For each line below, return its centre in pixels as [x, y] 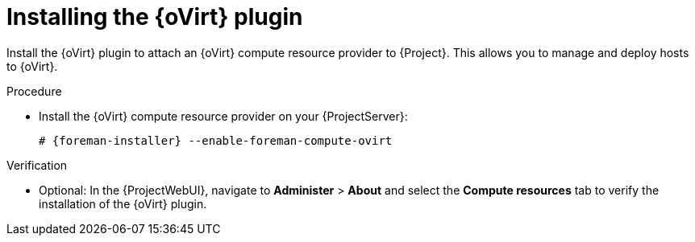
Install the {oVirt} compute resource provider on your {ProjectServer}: [223, 116]
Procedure [34, 91]
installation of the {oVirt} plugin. [123, 203]
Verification [37, 165]
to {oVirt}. [32, 66]
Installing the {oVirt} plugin [155, 17]
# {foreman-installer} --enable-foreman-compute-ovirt [216, 140]
